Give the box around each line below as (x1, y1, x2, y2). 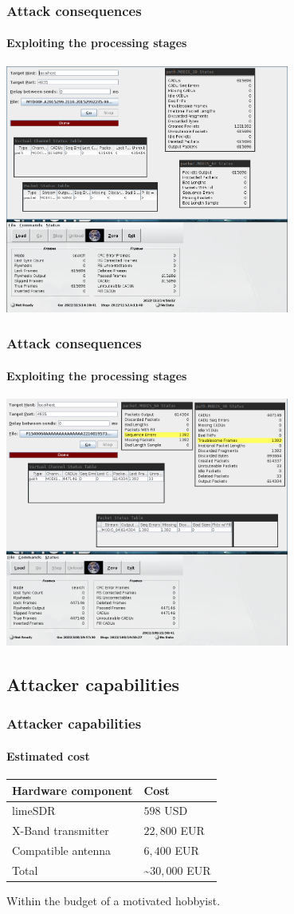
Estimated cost (6, 747, 90, 764)
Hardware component (12, 781, 133, 798)
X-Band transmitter (12, 822, 109, 839)
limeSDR (12, 802, 56, 819)
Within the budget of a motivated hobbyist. (6, 892, 221, 908)
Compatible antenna (12, 842, 112, 859)
